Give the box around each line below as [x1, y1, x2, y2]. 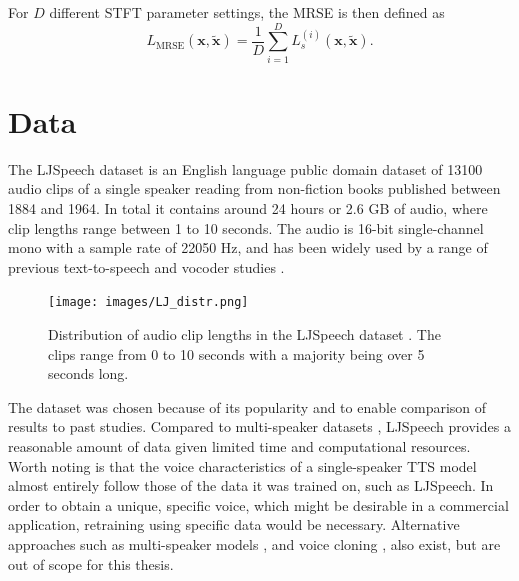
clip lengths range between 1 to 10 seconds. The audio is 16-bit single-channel [8, 217, 484, 238]
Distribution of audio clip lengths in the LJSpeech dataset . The [48, 324, 441, 345]
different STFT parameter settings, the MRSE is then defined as [49, 2, 445, 22]
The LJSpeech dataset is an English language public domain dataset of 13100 [8, 158, 483, 179]
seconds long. [48, 363, 129, 384]
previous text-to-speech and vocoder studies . [8, 256, 285, 277]
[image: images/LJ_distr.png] [48, 295, 249, 310]
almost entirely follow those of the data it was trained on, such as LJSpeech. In [8, 475, 494, 496]
